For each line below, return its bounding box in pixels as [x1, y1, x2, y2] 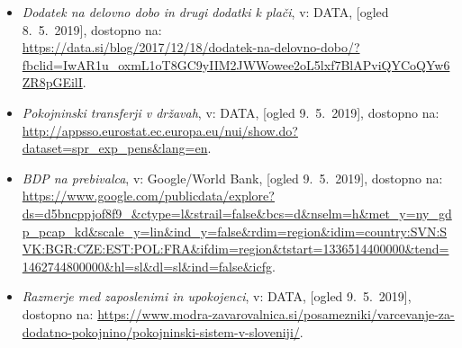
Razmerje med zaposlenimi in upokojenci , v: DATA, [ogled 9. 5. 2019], [22, 287, 412, 306]
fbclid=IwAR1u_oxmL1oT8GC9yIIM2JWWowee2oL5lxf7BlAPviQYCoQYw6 [22, 55, 450, 74]
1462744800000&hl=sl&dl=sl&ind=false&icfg [22, 256, 272, 275]
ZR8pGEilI [22, 73, 83, 92]
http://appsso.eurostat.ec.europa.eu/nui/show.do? [22, 120, 298, 139]
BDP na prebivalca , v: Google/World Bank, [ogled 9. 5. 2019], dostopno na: [22, 168, 443, 187]
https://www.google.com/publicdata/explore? [22, 186, 275, 205]
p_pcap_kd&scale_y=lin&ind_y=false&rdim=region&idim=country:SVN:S [22, 221, 448, 240]
